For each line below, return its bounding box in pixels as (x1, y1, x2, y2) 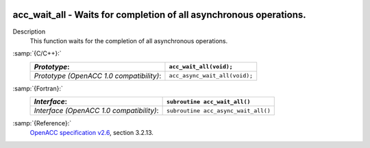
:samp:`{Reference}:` (12, 119, 72, 127)
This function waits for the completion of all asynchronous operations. (29, 36, 228, 45)
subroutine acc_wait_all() (166, 98, 251, 106)
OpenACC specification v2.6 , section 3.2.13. (29, 129, 154, 137)
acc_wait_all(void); (169, 63, 233, 71)
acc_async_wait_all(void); (169, 72, 254, 79)
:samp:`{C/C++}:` (12, 49, 62, 58)
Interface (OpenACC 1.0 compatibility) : (34, 106, 159, 116)
